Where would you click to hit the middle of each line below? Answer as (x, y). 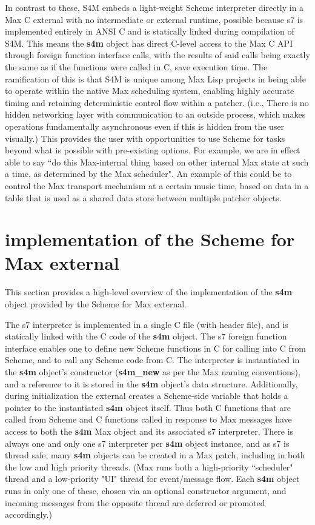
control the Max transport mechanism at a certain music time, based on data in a (157, 185)
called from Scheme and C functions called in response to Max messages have (148, 419)
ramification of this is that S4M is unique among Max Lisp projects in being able (155, 79)
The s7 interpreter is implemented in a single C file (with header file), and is (147, 324)
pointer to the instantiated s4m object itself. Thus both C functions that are (148, 407)
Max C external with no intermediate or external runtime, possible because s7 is (154, 19)
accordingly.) (28, 514)
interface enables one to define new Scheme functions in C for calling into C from (155, 348)
